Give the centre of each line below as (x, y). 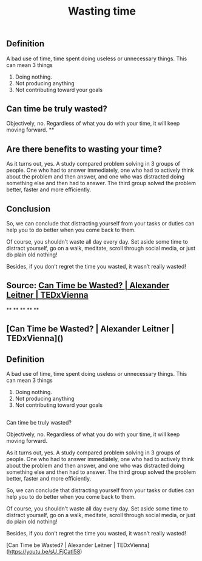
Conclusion (29, 209)
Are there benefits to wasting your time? (84, 149)
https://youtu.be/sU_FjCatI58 (44, 552)
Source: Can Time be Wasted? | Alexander (88, 285)
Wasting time (102, 11)
